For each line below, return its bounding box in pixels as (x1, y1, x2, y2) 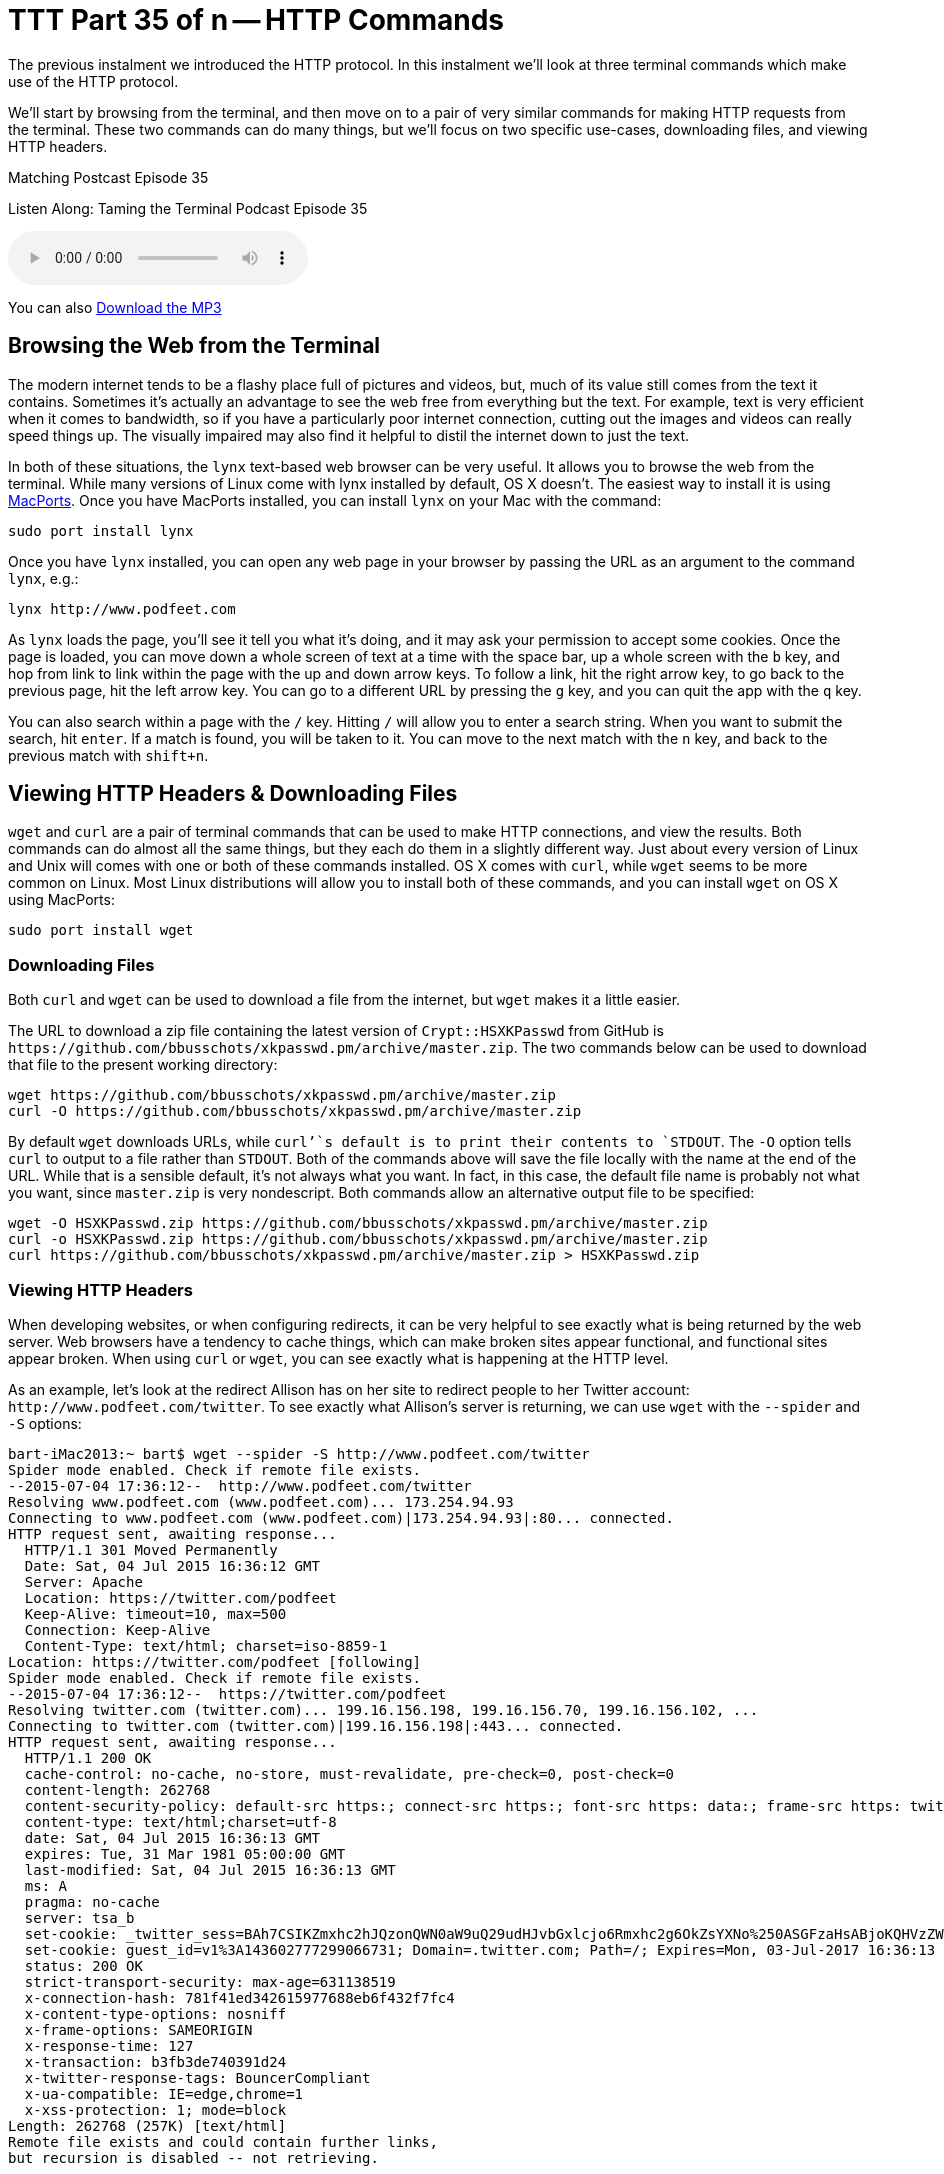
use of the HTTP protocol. (8, 72, 179, 90)
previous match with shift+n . (8, 746, 209, 764)
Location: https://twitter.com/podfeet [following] (8, 1653, 422, 1670)
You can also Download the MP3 (8, 298, 222, 316)
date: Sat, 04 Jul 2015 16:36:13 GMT (24, 1829, 320, 1846)
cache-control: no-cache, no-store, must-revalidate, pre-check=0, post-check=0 (24, 1765, 674, 1782)
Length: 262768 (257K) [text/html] (8, 2117, 287, 2134)
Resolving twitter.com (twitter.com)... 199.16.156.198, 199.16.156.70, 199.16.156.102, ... (8, 1701, 759, 1718)
